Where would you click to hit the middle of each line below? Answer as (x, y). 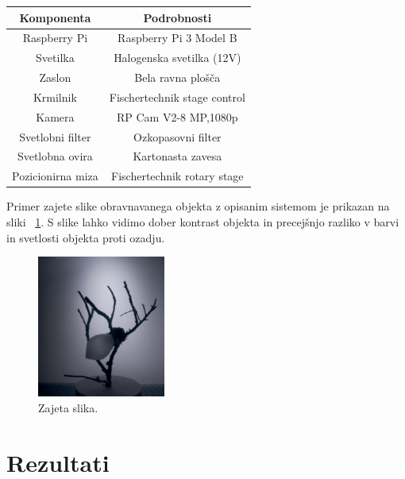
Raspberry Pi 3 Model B (177, 38)
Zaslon (55, 77)
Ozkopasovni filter (177, 136)
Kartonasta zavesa (177, 156)
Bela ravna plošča (177, 77)
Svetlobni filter (55, 136)
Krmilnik (55, 97)
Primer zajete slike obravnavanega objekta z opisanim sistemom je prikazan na (198, 206)
